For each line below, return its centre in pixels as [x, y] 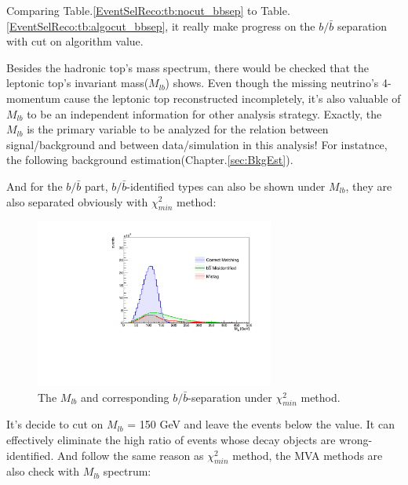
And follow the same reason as [130, 455]
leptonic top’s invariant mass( [78, 83]
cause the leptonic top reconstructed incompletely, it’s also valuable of [232, 98]
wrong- [356, 440]
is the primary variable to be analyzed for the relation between [178, 129]
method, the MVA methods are [308, 455]
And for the [35, 186]
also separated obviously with [77, 201]
